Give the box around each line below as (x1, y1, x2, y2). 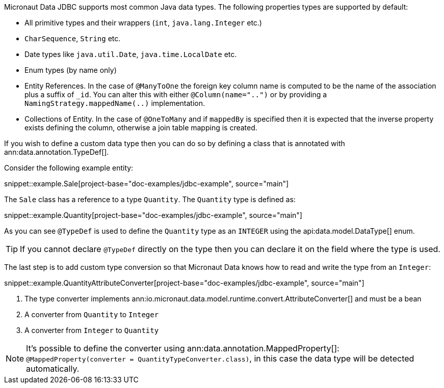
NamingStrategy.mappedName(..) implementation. (24, 99, 205, 107)
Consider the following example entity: (4, 163, 134, 172)
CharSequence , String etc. (24, 34, 121, 43)
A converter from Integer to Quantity (24, 326, 159, 335)
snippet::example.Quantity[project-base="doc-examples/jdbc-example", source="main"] (4, 211, 302, 219)
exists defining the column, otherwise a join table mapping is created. (24, 123, 257, 132)
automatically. (26, 364, 80, 374)
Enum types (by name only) (24, 66, 117, 74)
